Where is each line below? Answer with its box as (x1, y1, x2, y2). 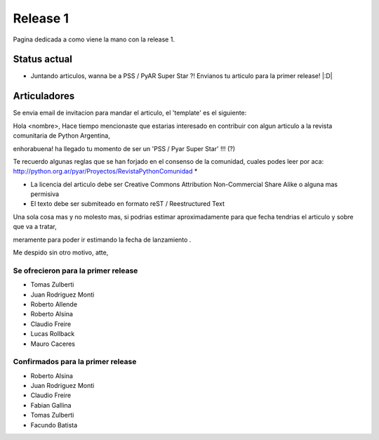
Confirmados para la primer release (13, 357, 137, 367)
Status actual (13, 53, 73, 65)
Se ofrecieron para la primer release (13, 266, 138, 276)
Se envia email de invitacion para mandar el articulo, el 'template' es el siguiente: (13, 109, 247, 117)
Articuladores (13, 90, 75, 102)
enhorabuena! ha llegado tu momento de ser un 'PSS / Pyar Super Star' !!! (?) (13, 144, 235, 153)
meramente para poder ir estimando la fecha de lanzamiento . (13, 235, 192, 244)
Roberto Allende (30, 299, 77, 309)
